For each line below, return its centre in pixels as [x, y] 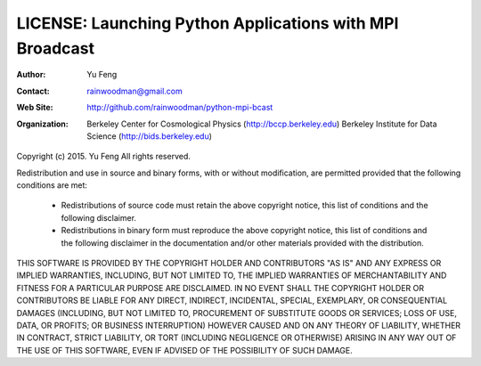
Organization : [42, 124]
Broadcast [56, 48]
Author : [31, 75]
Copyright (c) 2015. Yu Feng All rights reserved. [104, 157]
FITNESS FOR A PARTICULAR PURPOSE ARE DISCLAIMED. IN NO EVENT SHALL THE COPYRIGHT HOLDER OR [220, 288]
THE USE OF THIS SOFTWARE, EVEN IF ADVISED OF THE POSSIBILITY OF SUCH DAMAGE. [185, 350]
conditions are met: [52, 185]
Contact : [33, 91]
